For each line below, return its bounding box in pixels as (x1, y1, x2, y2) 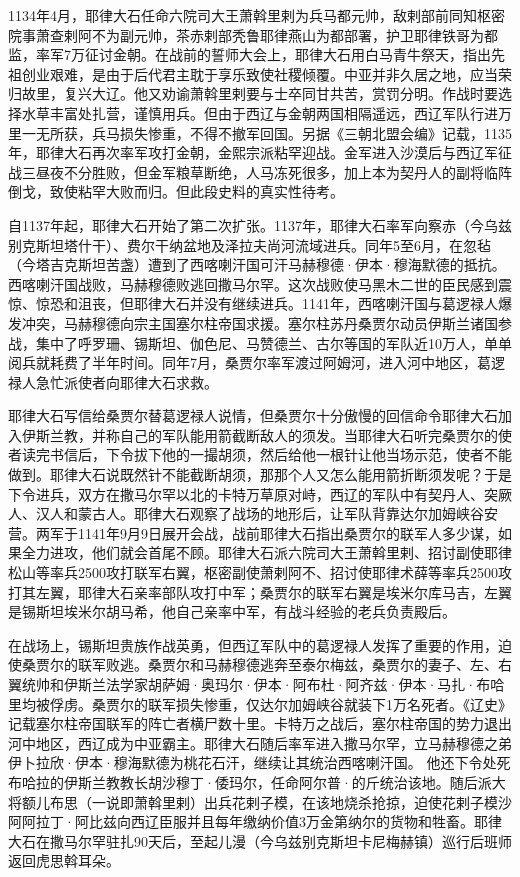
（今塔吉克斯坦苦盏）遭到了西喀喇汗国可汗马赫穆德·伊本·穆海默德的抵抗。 (8, 254, 506, 275)
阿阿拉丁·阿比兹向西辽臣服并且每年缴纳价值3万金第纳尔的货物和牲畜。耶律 (8, 811, 502, 832)
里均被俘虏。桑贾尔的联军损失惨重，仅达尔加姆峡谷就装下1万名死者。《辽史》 (8, 693, 512, 714)
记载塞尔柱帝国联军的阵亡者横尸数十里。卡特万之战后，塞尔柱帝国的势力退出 (8, 713, 512, 734)
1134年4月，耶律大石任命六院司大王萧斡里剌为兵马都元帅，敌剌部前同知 (8, 5, 477, 25)
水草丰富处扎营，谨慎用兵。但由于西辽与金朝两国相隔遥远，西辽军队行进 (21, 102, 498, 123)
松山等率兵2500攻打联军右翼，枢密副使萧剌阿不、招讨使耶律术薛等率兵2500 (8, 562, 498, 583)
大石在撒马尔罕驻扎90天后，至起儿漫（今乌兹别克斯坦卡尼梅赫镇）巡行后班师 (8, 830, 512, 851)
